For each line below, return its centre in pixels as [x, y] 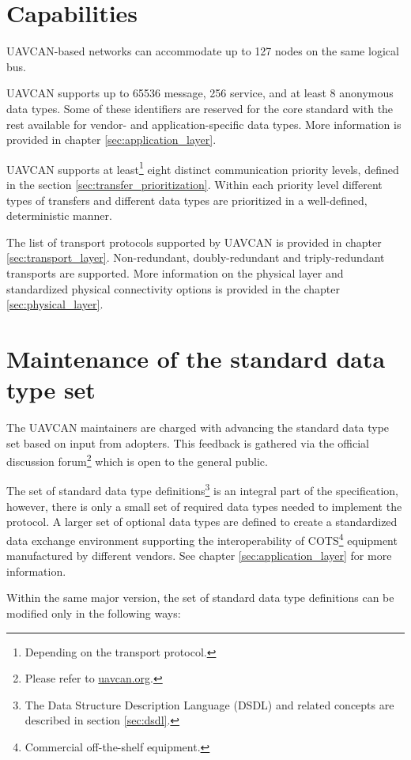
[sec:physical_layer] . [55, 304]
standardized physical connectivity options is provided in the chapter [173, 288]
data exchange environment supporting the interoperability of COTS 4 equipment [202, 539]
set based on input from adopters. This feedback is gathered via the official [188, 442]
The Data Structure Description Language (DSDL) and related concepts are [209, 704]
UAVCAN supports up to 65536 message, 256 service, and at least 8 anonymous [200, 93]
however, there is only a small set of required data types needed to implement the [204, 506]
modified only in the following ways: [94, 613]
